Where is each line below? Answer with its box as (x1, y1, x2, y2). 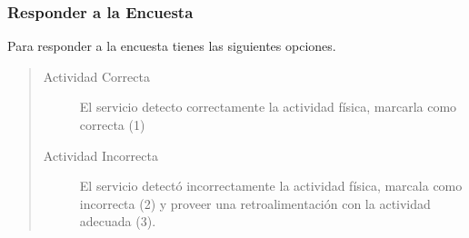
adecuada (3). (79, 212, 156, 231)
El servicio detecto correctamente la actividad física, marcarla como (79, 97, 457, 116)
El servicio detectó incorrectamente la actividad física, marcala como (79, 176, 463, 195)
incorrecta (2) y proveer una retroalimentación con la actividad (79, 193, 431, 213)
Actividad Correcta (43, 66, 150, 85)
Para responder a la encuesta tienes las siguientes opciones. (7, 36, 336, 55)
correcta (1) (79, 115, 145, 134)
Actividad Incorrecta (43, 145, 158, 164)
